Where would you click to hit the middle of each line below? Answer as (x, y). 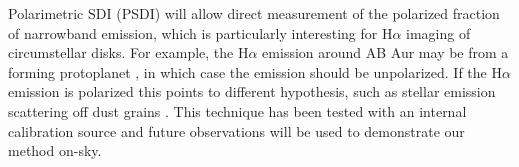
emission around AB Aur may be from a (385, 52)
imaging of (438, 32)
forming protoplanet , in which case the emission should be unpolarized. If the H (255, 71)
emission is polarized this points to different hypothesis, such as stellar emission (252, 91)
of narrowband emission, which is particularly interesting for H (200, 32)
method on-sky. (55, 150)
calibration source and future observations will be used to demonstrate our (236, 130)
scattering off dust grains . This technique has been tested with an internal (237, 110)
